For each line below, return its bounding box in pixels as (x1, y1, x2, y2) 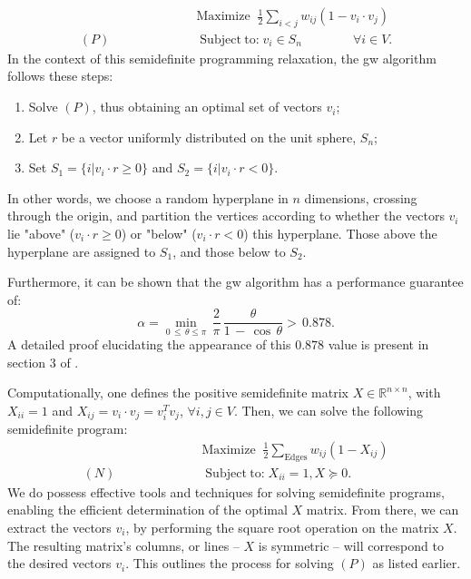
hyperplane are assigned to (7, 241, 156, 260)
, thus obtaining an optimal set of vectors (92, 97, 322, 116)
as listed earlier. (372, 554, 461, 573)
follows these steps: (7, 66, 113, 85)
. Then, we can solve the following (233, 400, 424, 419)
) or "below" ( (121, 224, 197, 243)
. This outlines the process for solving (125, 554, 334, 573)
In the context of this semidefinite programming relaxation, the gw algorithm (7, 48, 437, 67)
